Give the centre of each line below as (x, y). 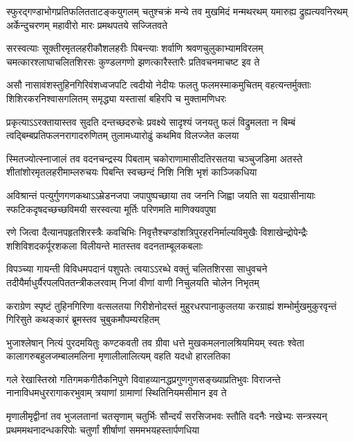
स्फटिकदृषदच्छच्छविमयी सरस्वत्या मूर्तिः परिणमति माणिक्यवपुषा (111, 209)
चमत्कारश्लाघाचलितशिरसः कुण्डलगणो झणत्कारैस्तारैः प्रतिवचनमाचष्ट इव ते (133, 61)
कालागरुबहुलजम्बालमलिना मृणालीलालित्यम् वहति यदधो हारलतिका (119, 356)
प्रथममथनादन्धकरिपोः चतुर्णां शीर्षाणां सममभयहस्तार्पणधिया (103, 429)
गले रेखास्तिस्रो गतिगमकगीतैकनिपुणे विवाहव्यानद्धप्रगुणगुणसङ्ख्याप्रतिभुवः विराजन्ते (143, 379)
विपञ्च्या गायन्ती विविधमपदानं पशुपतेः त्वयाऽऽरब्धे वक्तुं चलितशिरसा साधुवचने (137, 269)
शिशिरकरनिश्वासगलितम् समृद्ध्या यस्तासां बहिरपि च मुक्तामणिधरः (117, 98)
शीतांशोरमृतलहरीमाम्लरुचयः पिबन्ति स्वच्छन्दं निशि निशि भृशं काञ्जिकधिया (132, 172)
